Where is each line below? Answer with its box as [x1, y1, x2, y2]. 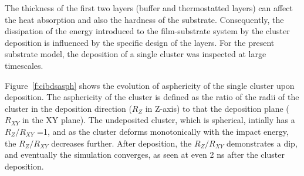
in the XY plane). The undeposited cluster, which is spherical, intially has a [22, 114, 295, 126]
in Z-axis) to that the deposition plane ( [145, 102, 289, 114]
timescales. [5, 59, 43, 71]
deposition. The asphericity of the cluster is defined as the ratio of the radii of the [5, 91, 299, 103]
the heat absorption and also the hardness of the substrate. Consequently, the [5, 13, 284, 25]
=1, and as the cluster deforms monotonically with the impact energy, [37, 125, 289, 137]
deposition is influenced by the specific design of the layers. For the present [5, 36, 275, 48]
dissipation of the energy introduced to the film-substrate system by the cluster [5, 25, 290, 37]
